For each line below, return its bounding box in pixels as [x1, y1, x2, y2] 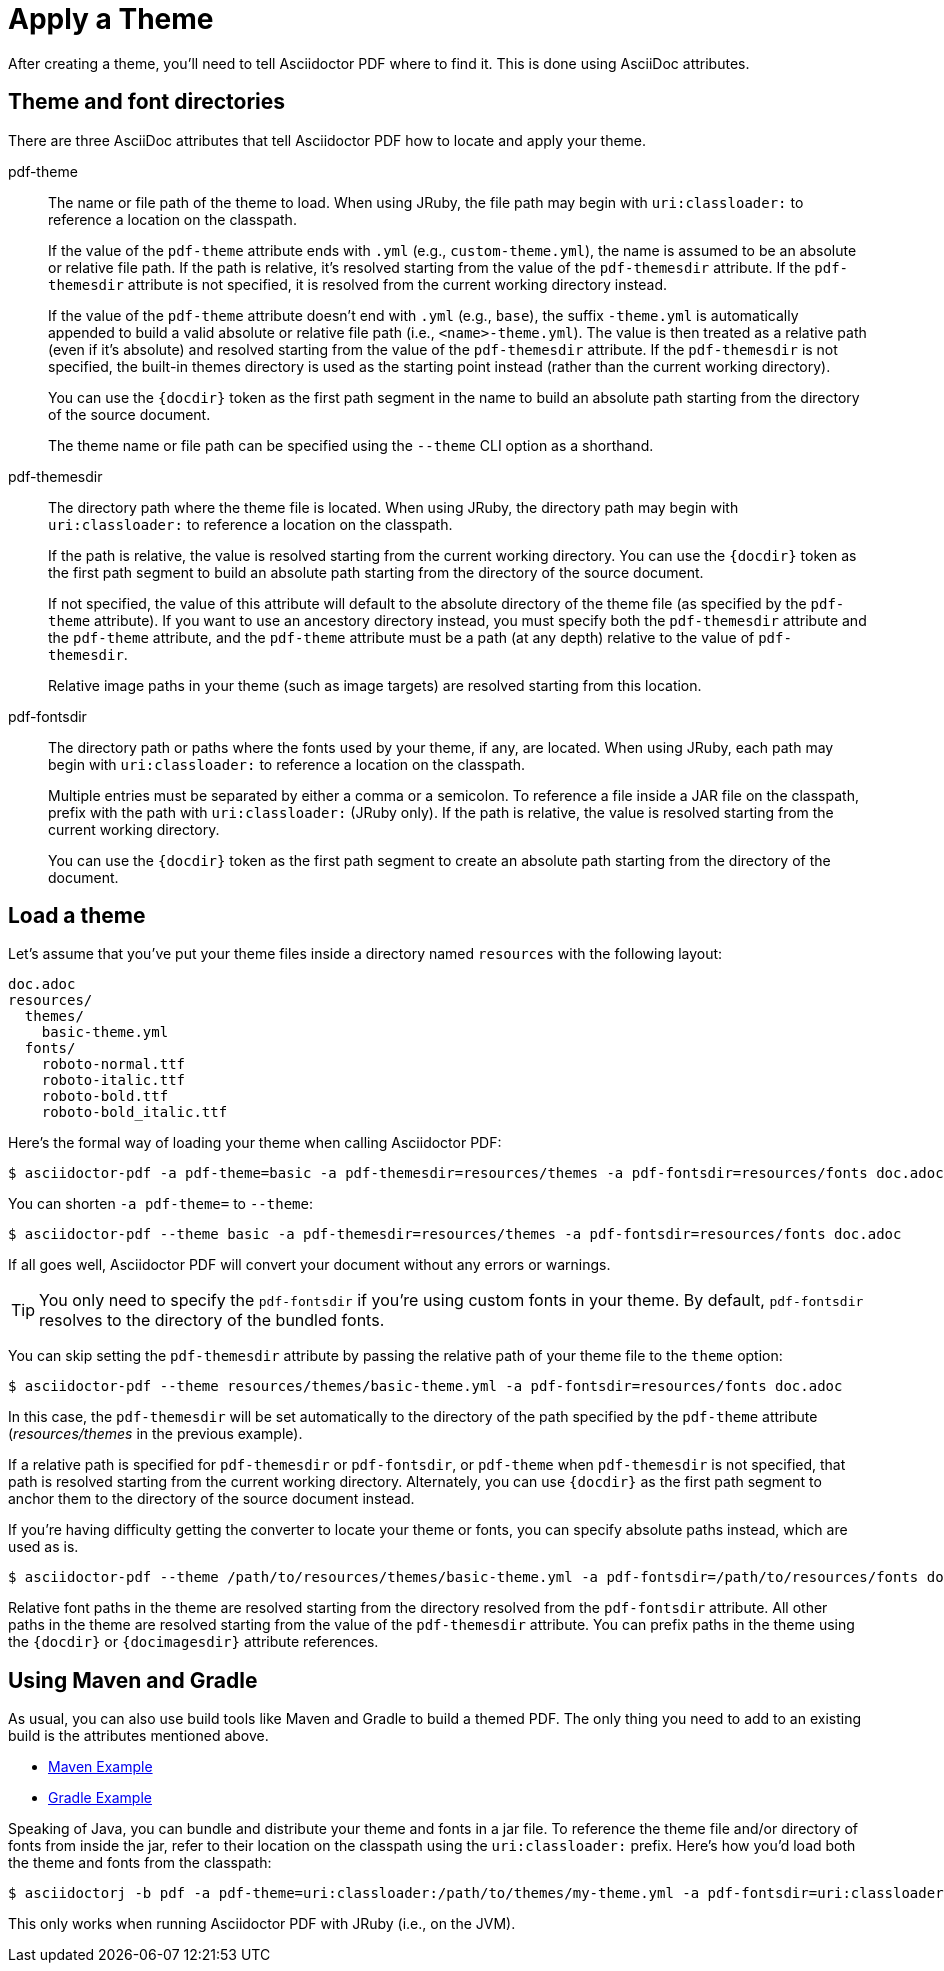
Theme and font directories [8, 89, 286, 115]
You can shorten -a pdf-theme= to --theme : [8, 1195, 313, 1213]
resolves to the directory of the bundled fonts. [39, 1310, 385, 1331]
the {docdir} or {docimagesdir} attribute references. [8, 1633, 379, 1651]
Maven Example [48, 1758, 153, 1776]
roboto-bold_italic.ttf [41, 1104, 228, 1121]
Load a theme [8, 903, 146, 929]
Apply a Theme [8, 2, 214, 36]
